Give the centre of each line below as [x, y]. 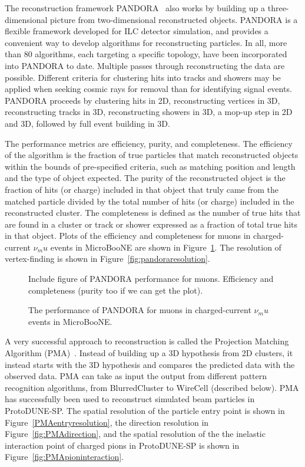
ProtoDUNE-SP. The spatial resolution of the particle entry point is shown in [145, 410]
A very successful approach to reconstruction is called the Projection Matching [147, 341]
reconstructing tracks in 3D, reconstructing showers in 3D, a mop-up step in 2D [149, 112]
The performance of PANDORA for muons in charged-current [140, 310]
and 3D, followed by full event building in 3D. [87, 123]
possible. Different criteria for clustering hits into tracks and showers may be [143, 77]
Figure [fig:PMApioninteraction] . [64, 457]
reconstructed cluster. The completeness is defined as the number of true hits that [153, 213]
